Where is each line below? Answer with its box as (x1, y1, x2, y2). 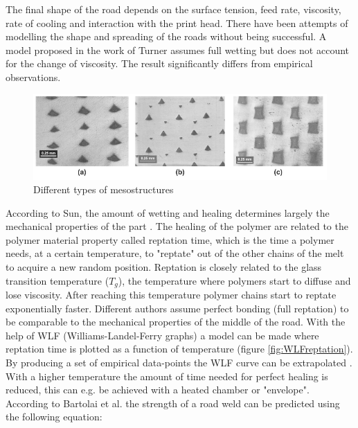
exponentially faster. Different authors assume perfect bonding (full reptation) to (6, 301, 349, 315)
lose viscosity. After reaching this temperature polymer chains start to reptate (6, 287, 337, 302)
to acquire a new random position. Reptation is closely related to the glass (6, 260, 322, 274)
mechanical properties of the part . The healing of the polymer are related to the (6, 219, 348, 233)
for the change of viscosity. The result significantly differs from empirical (6, 56, 313, 71)
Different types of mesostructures (33, 182, 174, 197)
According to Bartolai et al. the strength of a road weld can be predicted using (6, 395, 340, 410)
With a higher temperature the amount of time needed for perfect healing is (6, 368, 328, 383)
